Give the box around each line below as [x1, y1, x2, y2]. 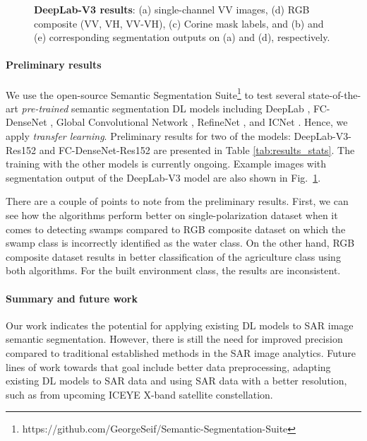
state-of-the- [308, 87, 361, 102]
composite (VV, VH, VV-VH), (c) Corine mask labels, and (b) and [34, 16, 324, 30]
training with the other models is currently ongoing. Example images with [6, 156, 327, 171]
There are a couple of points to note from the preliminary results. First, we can [6, 194, 349, 208]
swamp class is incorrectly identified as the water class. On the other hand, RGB [6, 235, 355, 250]
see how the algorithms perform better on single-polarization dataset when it [6, 207, 338, 222]
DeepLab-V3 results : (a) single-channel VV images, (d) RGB [34, 2, 310, 16]
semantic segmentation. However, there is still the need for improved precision [6, 331, 343, 346]
